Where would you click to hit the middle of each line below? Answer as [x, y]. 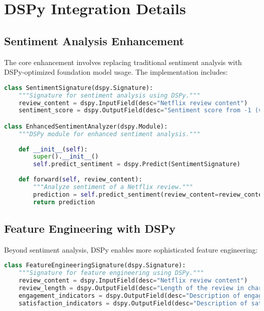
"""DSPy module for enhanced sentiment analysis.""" [109, 134]
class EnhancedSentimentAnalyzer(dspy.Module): [86, 126]
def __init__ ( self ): [53, 149]
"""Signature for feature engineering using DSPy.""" [111, 273]
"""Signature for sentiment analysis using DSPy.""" [109, 95]
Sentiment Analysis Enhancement [94, 40]
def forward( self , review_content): [80, 180]
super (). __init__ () [66, 157]
